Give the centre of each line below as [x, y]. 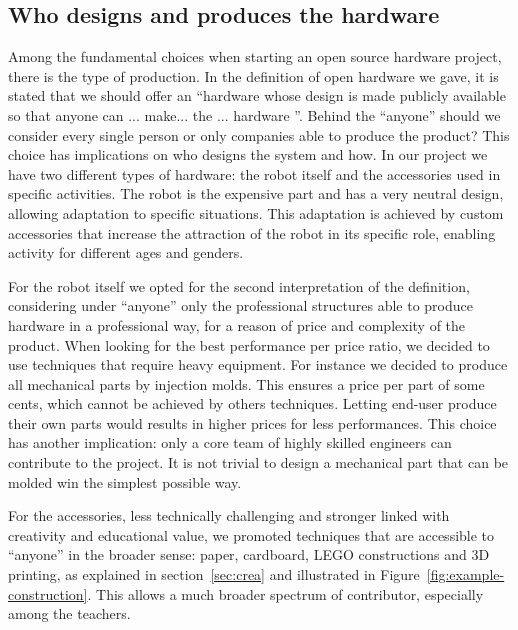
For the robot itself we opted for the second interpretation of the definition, [239, 285]
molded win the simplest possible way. [125, 481]
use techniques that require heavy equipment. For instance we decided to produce [258, 364]
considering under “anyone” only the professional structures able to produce [240, 305]
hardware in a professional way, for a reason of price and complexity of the [237, 324]
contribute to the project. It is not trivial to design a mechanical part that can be [258, 462]
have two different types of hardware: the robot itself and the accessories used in [254, 173]
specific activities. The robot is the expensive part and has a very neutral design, [256, 193]
